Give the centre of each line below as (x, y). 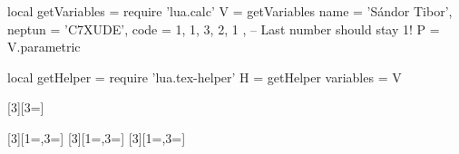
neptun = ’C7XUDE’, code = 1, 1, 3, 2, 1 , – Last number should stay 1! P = (224, 29)
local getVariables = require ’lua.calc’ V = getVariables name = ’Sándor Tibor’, (230, 11)
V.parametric (44, 47)
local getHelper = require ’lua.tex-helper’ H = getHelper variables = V (205, 77)
